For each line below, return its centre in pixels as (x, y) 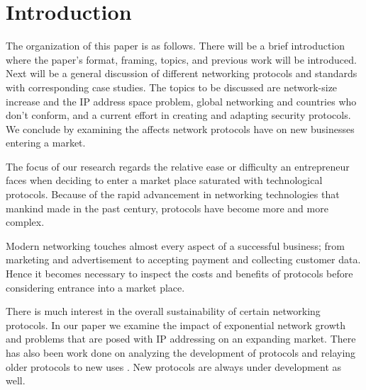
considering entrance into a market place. (95, 287)
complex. (25, 222)
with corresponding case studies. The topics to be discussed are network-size (172, 87)
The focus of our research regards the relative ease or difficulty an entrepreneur (178, 166)
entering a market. (46, 143)
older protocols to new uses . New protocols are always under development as (174, 366)
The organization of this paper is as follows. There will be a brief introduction (176, 46)
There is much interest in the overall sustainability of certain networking (163, 311)
